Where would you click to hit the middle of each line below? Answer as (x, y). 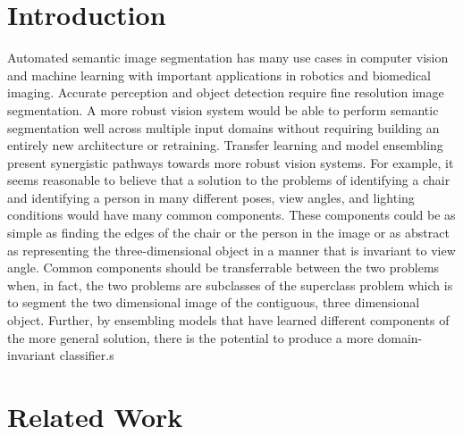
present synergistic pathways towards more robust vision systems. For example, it (231, 162)
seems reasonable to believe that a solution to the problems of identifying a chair (229, 180)
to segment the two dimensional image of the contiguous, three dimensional (214, 302)
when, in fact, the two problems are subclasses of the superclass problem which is (230, 284)
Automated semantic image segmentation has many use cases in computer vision (228, 58)
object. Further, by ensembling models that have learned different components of (228, 320)
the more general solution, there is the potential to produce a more (190, 337)
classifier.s (87, 355)
